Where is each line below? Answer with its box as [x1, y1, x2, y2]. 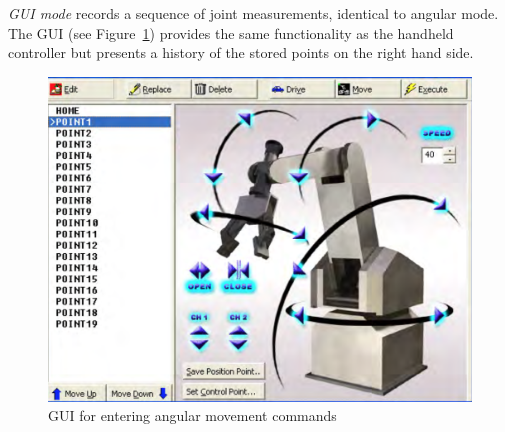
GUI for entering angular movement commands [48, 405, 337, 426]
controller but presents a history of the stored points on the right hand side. [8, 42, 474, 63]
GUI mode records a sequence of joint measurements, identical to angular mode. [8, 3, 499, 23]
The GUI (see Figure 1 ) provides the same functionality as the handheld [8, 22, 454, 43]
